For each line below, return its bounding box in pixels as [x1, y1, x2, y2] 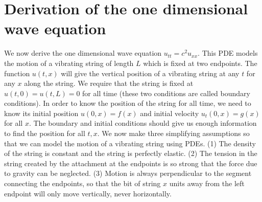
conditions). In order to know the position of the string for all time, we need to [4, 98, 251, 108]
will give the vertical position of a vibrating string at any [61, 68, 240, 78]
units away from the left [169, 178, 245, 189]
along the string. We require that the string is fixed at [24, 78, 194, 88]
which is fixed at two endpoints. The [143, 57, 257, 68]
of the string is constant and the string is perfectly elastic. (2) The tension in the [4, 148, 257, 159]
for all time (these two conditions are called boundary [82, 87, 250, 98]
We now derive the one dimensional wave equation [4, 48, 162, 58]
